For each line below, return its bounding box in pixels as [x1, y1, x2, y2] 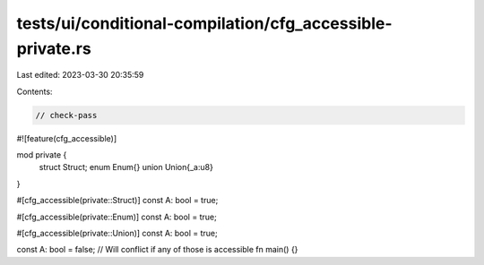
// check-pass [35, 110, 98, 120]
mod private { [16, 150, 67, 160]
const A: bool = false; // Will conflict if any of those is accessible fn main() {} [16, 244, 298, 255]
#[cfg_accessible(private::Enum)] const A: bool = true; [16, 211, 217, 222]
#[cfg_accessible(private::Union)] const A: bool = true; [16, 228, 219, 239]
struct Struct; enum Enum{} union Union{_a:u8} [39, 162, 214, 173]
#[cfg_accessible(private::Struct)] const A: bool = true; [16, 195, 219, 206]
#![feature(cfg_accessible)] [16, 132, 117, 143]
